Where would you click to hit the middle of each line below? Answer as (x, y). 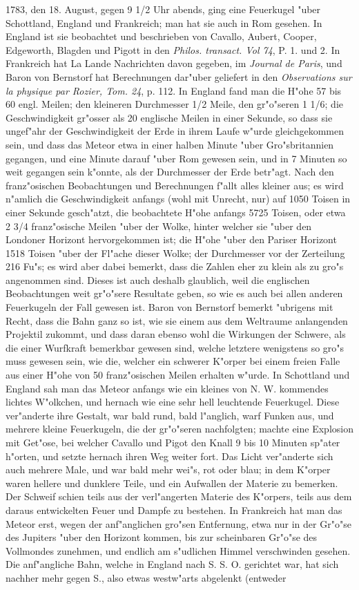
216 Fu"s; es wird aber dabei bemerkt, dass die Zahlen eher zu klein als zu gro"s (175, 266)
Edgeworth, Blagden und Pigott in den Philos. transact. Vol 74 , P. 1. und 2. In (173, 49)
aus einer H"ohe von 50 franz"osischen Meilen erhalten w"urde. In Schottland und (178, 375)
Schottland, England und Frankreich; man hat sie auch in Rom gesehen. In (164, 22)
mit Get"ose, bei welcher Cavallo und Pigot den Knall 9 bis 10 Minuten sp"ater (173, 442)
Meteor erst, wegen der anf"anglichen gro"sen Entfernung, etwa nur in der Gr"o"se (178, 523)
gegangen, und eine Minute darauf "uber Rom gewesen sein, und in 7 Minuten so (176, 158)
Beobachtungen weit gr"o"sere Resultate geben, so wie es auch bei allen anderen (174, 293)
